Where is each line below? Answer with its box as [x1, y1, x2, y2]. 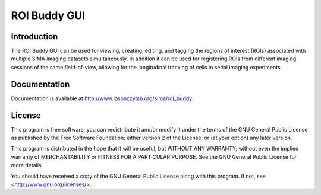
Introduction [11, 31, 58, 41]
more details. [11, 162, 43, 169]
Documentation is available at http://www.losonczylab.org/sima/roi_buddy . [11, 95, 194, 102]
